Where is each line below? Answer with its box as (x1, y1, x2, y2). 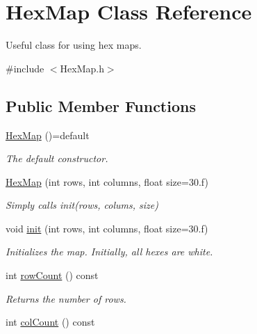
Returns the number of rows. (6, 291, 126, 305)
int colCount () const (6, 315, 95, 329)
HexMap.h (60, 61, 104, 75)
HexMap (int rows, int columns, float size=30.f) (6, 174, 208, 189)
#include (6, 61, 44, 75)
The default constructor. (6, 151, 108, 166)
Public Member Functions (6, 95, 196, 116)
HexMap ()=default (6, 127, 90, 142)
